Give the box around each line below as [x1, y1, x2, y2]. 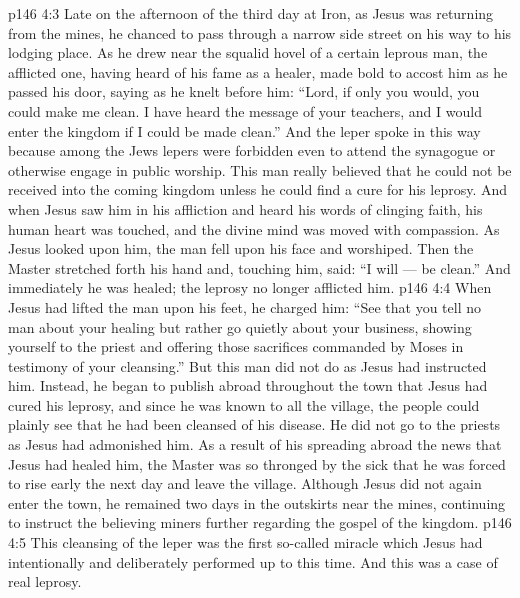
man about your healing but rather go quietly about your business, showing [8, 316, 472, 337]
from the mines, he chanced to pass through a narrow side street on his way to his [8, 22, 512, 43]
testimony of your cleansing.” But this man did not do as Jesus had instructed [8, 355, 487, 376]
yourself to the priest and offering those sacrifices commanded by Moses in [8, 336, 464, 357]
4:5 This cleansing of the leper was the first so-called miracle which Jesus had [8, 532, 483, 553]
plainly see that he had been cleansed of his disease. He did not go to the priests [8, 414, 501, 435]
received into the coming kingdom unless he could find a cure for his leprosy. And [8, 179, 508, 200]
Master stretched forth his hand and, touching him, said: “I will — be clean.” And [8, 257, 511, 278]
